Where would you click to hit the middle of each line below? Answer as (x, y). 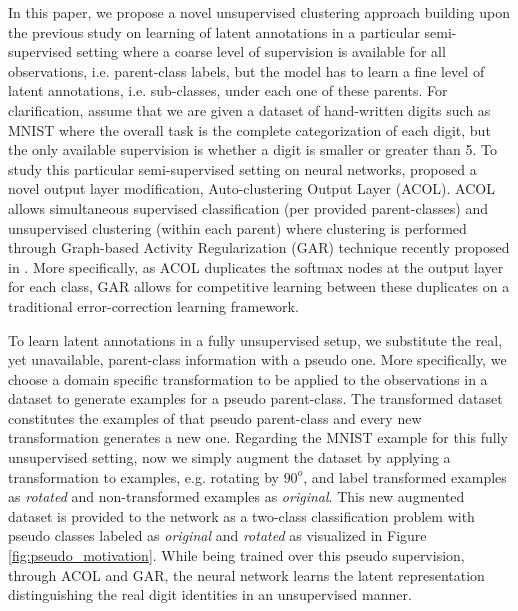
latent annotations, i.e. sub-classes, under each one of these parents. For (228, 90)
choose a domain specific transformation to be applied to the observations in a (248, 378)
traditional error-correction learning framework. (153, 305)
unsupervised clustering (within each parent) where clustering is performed (237, 227)
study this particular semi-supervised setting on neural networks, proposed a (242, 168)
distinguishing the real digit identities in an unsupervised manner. (210, 594)
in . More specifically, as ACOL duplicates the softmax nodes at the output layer (256, 266)
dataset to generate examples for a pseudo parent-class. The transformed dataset (255, 398)
